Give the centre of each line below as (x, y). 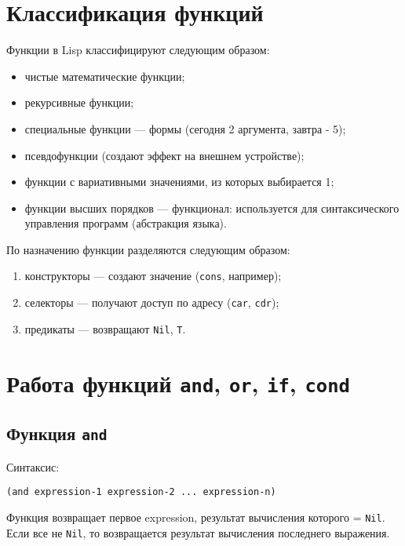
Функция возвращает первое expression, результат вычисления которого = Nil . (196, 517)
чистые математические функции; (105, 76)
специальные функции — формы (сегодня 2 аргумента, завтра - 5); (185, 128)
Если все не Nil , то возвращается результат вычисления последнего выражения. (198, 532)
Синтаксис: (33, 466)
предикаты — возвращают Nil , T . (105, 328)
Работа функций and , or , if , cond (178, 382)
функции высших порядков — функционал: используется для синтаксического (212, 207)
